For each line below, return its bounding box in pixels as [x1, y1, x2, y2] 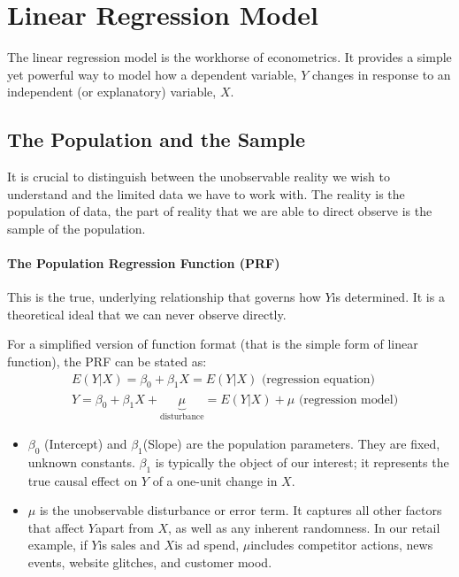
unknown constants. [27, 452, 135, 471]
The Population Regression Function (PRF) [7, 254, 280, 273]
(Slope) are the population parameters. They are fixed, [142, 434, 440, 452]
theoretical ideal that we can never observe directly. [7, 304, 287, 323]
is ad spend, [174, 535, 240, 554]
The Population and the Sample [7, 126, 306, 153]
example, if [27, 535, 88, 554]
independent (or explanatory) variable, [7, 82, 217, 101]
